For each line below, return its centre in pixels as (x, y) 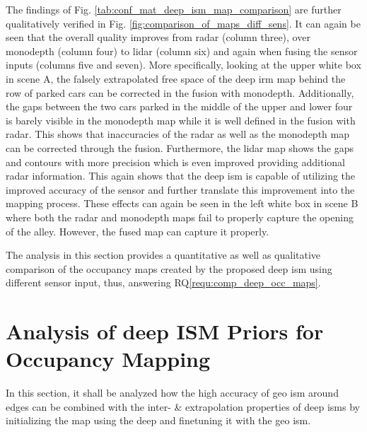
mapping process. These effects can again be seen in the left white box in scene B (182, 203)
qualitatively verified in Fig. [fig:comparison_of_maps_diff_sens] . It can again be (183, 23)
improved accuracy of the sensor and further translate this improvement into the (180, 189)
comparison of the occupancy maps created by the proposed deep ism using (169, 268)
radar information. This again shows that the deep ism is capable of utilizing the (181, 176)
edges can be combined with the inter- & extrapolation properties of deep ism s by (183, 406)
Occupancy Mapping (108, 359)
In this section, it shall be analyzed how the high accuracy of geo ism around (172, 393)
